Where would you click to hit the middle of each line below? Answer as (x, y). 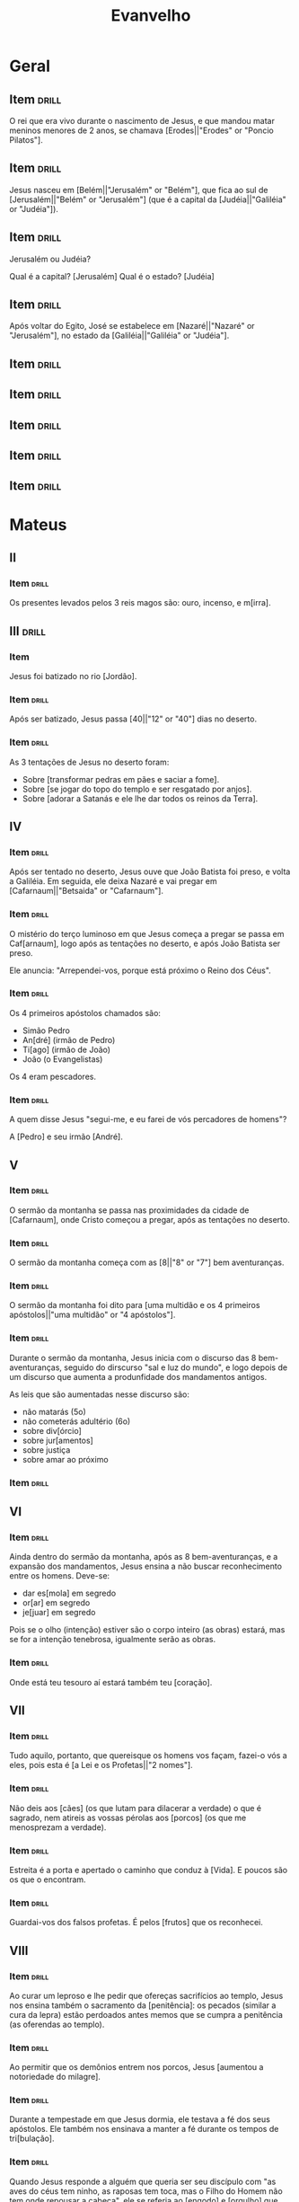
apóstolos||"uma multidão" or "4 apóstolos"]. (92, 1315)
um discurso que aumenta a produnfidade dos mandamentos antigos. (138, 1376)
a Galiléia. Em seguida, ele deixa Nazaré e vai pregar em (113, 881)
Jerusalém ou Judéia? (50, 259)
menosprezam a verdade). (58, 1827)
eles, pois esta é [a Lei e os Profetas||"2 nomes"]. (101, 1765)
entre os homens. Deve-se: (60, 1576)
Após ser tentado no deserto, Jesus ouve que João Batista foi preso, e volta (150, 871)
